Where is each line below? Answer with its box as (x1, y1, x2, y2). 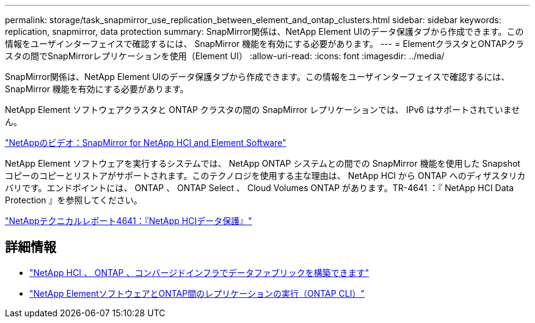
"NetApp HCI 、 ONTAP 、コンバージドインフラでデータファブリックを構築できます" (29, 267, 369, 278)
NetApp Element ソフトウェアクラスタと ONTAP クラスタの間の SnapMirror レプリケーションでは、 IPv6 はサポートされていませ (5, 104, 520, 115)
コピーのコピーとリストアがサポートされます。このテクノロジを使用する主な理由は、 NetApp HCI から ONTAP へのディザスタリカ (5, 170, 526, 181)
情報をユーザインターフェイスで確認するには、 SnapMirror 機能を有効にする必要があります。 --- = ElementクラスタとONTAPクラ (5, 38, 525, 49)
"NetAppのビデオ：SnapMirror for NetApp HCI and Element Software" (5, 137, 286, 148)
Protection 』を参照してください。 (5, 195, 142, 205)
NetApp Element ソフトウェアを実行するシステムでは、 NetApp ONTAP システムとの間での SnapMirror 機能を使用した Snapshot (5, 158, 520, 169)
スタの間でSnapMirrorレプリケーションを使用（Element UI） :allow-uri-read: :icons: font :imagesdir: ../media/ (5, 51, 445, 61)
